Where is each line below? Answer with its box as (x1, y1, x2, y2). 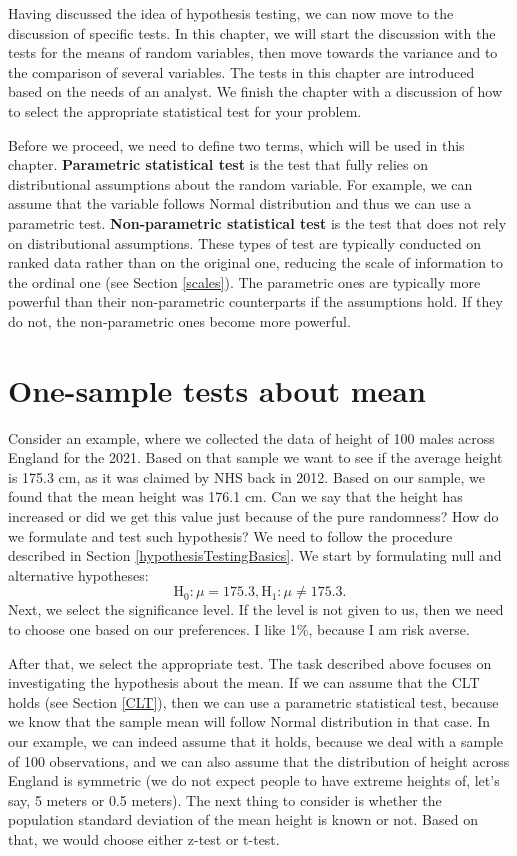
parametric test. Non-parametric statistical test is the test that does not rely (8, 212, 507, 233)
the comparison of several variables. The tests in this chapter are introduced (8, 61, 475, 82)
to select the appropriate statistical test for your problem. (8, 100, 362, 121)
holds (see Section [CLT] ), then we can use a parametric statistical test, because (8, 691, 499, 712)
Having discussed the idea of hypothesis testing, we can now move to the (8, 3, 454, 23)
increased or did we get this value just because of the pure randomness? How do (8, 506, 499, 526)
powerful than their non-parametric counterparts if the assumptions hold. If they (8, 291, 503, 312)
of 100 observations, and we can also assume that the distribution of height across (8, 750, 510, 771)
